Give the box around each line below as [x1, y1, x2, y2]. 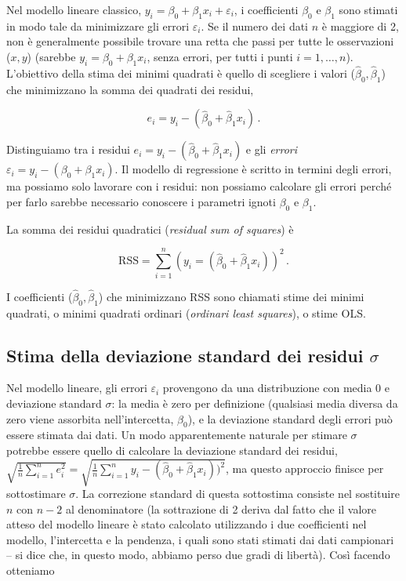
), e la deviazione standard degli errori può [187, 410, 393, 427]
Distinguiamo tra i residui [6, 141, 130, 158]
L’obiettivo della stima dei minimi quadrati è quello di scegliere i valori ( [6, 65, 355, 81]
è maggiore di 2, [321, 17, 399, 34]
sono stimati [339, 2, 398, 17]
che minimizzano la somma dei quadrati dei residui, [6, 81, 254, 97]
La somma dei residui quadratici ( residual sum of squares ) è [6, 220, 294, 237]
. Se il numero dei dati [201, 17, 309, 34]
